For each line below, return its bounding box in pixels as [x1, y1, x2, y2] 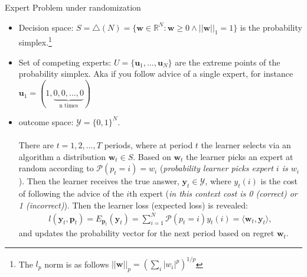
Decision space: [18, 21, 74, 33]
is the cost [260, 175, 298, 187]
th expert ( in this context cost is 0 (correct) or [129, 187, 298, 199]
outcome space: [18, 115, 74, 128]
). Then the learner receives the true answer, [18, 175, 179, 187]
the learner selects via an [201, 138, 291, 151]
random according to [18, 162, 94, 174]
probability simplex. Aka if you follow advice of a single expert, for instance [18, 67, 293, 80]
